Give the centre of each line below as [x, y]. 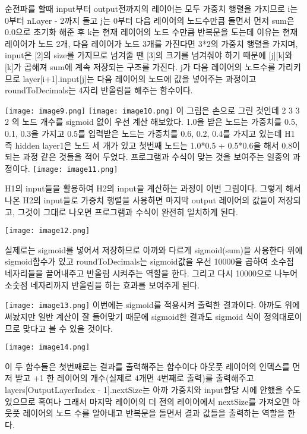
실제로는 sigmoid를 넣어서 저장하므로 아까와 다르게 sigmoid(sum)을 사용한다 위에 [154, 249]
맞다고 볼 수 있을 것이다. [68, 328]
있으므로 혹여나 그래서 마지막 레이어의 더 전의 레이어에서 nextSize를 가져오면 [147, 401]
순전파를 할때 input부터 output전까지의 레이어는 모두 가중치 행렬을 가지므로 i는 [151, 8]
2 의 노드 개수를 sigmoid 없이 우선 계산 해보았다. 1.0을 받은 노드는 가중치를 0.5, [151, 122]
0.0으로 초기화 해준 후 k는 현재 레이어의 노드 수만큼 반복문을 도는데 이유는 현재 [151, 32]
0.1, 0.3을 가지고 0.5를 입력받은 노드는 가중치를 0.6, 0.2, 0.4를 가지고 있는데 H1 [150, 133]
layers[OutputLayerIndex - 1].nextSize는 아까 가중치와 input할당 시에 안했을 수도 [153, 389]
